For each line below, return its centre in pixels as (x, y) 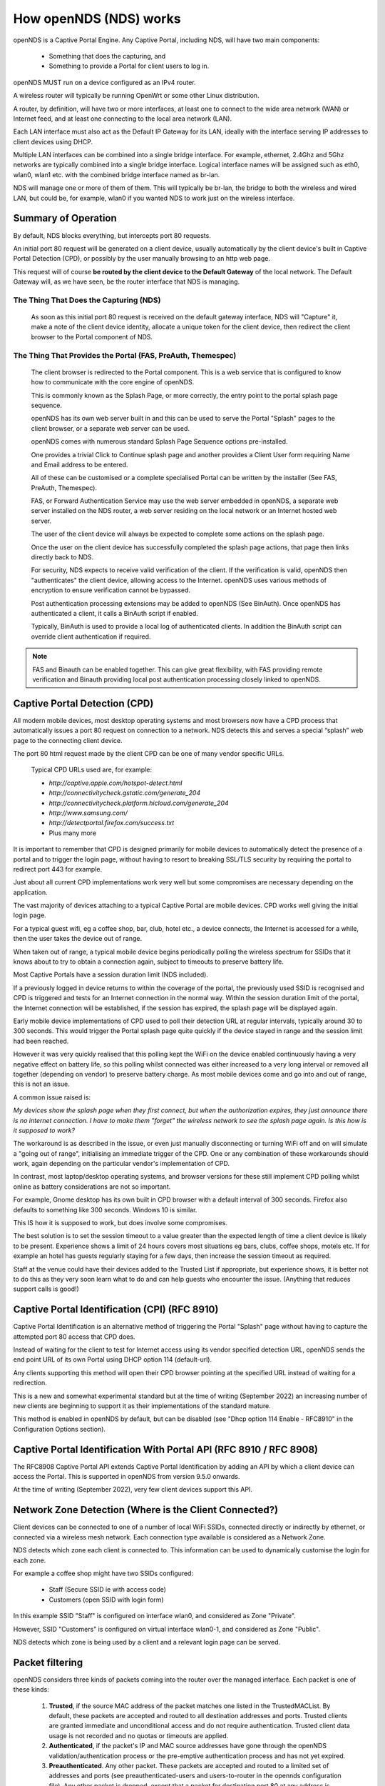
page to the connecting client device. (68, 740)
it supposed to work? (44, 1130)
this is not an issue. (42, 1084)
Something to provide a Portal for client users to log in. (129, 66)
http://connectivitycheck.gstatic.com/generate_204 (125, 793)
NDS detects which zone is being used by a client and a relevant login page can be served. (147, 1642)
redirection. (30, 1383)
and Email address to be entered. (79, 464)
